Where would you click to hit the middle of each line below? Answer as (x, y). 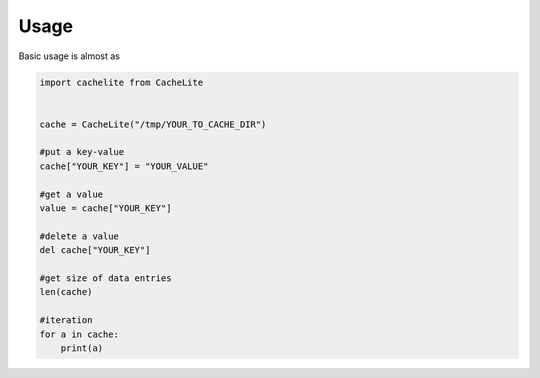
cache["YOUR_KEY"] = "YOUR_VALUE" (124, 166)
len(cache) (66, 292)
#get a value (71, 194)
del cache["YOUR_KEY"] (95, 250)
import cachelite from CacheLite (121, 82)
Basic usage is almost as (69, 56)
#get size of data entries (105, 278)
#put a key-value (82, 152)
